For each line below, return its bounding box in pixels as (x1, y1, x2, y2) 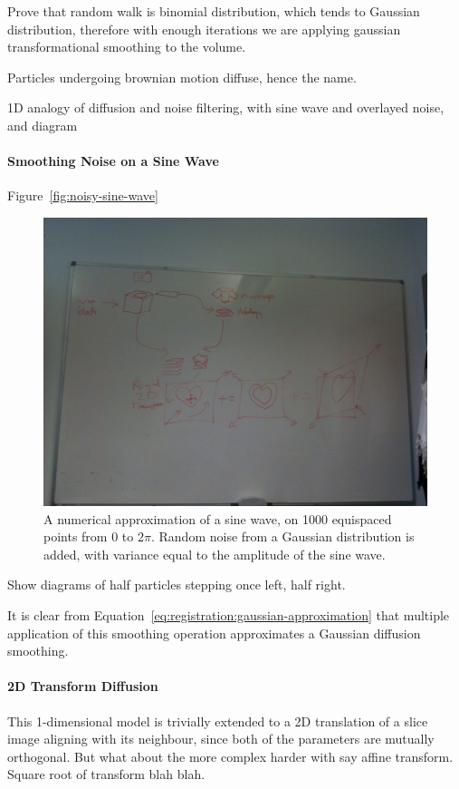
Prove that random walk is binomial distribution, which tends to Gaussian (7, 2, 420, 20)
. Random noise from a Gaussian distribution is (150, 527, 415, 546)
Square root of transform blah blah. (7, 765, 206, 784)
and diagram (7, 115, 78, 134)
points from (43, 527, 108, 546)
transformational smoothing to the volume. (7, 37, 246, 56)
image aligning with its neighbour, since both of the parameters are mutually (7, 729, 435, 748)
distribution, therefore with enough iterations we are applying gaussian (7, 19, 401, 38)
